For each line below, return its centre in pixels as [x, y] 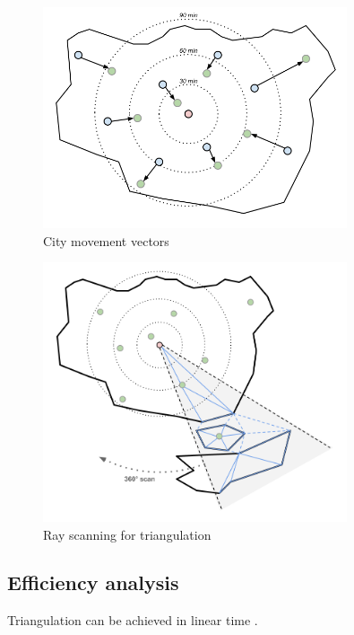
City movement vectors [106, 240]
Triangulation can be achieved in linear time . [133, 620]
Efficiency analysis [93, 582]
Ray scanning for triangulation [127, 534]
